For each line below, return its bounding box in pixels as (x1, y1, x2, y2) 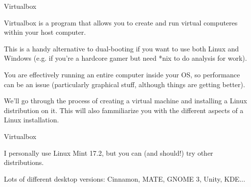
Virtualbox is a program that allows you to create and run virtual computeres (4, 17, 238, 27)
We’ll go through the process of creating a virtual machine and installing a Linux (4, 95, 247, 106)
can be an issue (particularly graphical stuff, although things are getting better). (4, 79, 245, 89)
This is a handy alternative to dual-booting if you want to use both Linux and (4, 43, 239, 53)
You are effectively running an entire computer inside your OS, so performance (4, 69, 240, 79)
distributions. (4, 157, 44, 167)
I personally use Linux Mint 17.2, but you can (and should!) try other (4, 147, 213, 158)
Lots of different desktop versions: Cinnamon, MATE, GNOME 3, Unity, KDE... (4, 173, 246, 184)
